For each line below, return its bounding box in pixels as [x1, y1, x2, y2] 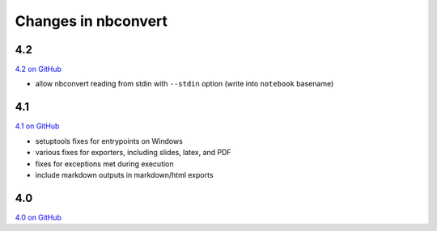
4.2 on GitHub [15, 65, 62, 74]
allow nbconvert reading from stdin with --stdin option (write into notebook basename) [35, 79, 334, 89]
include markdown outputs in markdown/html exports [35, 170, 214, 179]
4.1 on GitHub [15, 121, 60, 131]
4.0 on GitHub [15, 212, 62, 222]
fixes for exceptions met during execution [35, 158, 174, 169]
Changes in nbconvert [15, 12, 168, 30]
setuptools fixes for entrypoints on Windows [35, 136, 184, 145]
